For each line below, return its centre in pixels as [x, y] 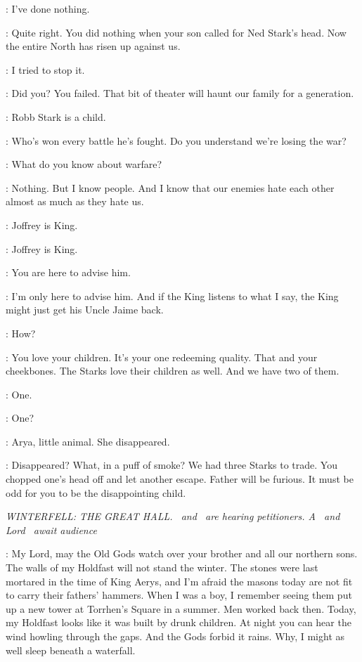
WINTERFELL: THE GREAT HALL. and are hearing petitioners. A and [173, 516]
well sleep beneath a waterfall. [71, 650]
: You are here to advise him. [68, 272]
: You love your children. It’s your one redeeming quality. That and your [162, 357]
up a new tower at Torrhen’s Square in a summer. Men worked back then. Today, [181, 608]
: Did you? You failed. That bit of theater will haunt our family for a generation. [180, 93]
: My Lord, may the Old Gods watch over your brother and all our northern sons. [182, 553]
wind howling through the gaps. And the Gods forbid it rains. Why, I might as [175, 636]
